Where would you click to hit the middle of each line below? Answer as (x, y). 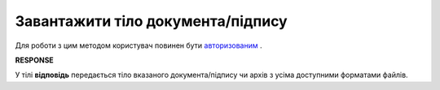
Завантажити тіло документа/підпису (152, 21)
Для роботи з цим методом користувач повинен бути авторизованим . (139, 45)
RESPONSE (35, 60)
